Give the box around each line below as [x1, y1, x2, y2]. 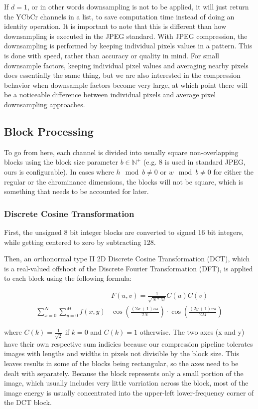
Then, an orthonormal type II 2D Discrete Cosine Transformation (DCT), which [4, 253, 250, 264]
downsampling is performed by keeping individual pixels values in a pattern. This [4, 40, 253, 51]
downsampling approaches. [4, 99, 85, 109]
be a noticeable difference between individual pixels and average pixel [4, 89, 216, 100]
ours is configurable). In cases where [4, 166, 114, 177]
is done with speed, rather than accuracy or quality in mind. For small [4, 50, 219, 60]
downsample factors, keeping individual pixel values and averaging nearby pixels [4, 60, 249, 70]
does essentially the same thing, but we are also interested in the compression [4, 70, 241, 80]
